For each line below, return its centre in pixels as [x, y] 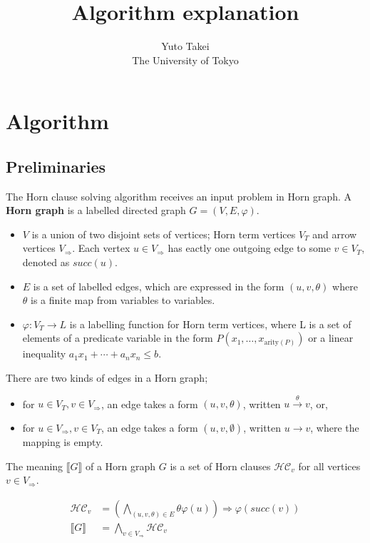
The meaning [35, 466]
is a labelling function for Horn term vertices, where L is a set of [210, 324]
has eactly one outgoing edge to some [249, 248]
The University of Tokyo [185, 60]
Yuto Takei [185, 46]
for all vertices [329, 466]
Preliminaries [56, 166]
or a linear [331, 338]
